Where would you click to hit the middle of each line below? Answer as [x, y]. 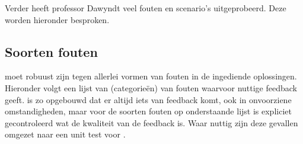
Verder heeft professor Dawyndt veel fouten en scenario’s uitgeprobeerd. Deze [146, 8]
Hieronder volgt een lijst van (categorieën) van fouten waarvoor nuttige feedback [151, 87]
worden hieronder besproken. [57, 19]
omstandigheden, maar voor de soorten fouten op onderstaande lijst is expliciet [148, 111]
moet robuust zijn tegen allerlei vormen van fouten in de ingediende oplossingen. [151, 76]
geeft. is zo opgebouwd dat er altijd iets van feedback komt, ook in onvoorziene [148, 99]
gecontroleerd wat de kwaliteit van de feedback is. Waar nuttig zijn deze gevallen [151, 122]
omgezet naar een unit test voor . [65, 134]
